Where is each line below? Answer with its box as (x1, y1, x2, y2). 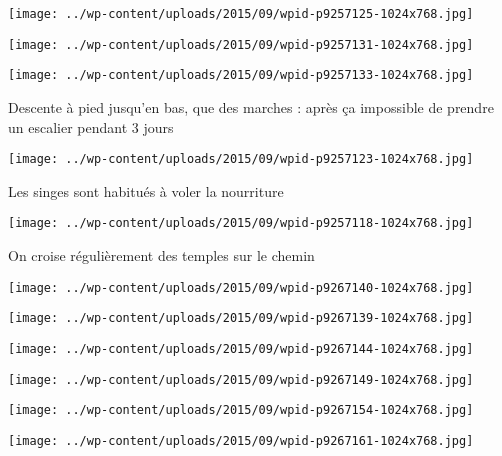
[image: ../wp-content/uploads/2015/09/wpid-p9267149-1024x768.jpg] (8, 372, 474, 387)
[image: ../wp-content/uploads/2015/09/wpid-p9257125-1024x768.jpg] (8, 7, 474, 21)
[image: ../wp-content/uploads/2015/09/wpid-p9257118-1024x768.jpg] (8, 216, 474, 231)
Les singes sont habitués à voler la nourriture (8, 180, 284, 201)
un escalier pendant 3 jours (8, 116, 174, 137)
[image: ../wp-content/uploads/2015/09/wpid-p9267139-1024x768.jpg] (8, 311, 474, 326)
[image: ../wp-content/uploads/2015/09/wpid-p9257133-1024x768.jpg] (8, 68, 474, 83)
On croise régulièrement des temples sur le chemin (8, 245, 315, 266)
